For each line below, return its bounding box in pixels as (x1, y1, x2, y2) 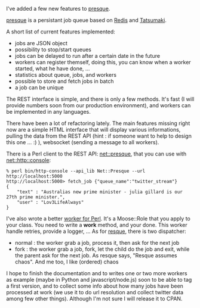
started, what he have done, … (14, 65, 90, 72)
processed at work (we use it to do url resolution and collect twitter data (6, 289, 184, 295)
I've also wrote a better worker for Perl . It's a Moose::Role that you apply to (6, 215, 191, 222)
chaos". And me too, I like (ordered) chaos (14, 259, 119, 265)
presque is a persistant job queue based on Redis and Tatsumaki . (6, 17, 167, 23)
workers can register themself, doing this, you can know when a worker (14, 59, 191, 66)
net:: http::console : (6, 157, 51, 163)
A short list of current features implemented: (6, 28, 115, 35)
